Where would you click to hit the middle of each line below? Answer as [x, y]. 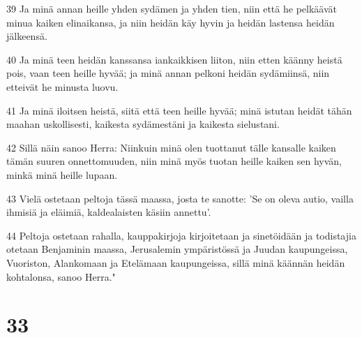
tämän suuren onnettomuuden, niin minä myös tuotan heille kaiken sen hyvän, [174, 161]
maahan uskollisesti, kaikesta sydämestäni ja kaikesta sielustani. [143, 124]
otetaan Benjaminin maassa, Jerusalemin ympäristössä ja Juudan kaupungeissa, [177, 249]
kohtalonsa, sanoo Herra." [61, 276]
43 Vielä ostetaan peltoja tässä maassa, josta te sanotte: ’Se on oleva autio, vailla [180, 198]
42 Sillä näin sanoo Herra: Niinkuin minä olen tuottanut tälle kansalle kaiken [171, 147]
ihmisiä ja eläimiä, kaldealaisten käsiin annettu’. [109, 212]
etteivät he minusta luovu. [62, 86]
